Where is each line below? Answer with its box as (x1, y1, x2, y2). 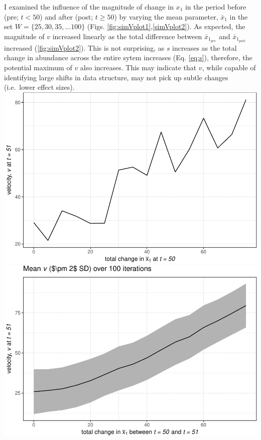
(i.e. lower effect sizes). (4, 82, 75, 92)
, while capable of (202, 62, 256, 73)
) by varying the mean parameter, (114, 11, 218, 22)
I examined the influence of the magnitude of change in (4, 2, 174, 12)
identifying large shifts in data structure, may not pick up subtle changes (4, 72, 228, 82)
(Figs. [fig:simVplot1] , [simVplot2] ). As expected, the (87, 21, 245, 32)
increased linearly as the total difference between (52, 31, 202, 41)
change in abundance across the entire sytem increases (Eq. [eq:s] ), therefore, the (4, 52, 252, 63)
